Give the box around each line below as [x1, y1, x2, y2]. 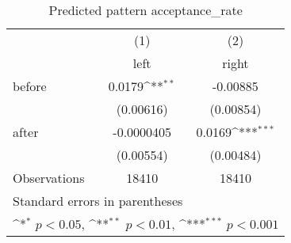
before [13, 77, 47, 95]
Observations [13, 169, 85, 187]
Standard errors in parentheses [13, 192, 183, 210]
